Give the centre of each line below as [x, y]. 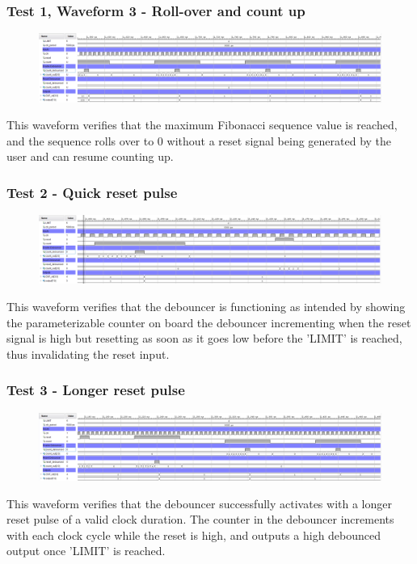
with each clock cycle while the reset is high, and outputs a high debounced [194, 535]
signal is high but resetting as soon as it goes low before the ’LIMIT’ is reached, [204, 338]
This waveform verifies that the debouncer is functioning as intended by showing [206, 306]
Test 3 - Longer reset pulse [96, 390]
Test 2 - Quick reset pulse [92, 192]
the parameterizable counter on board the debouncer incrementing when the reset [209, 322]
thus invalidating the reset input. [88, 354]
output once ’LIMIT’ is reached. [86, 551]
